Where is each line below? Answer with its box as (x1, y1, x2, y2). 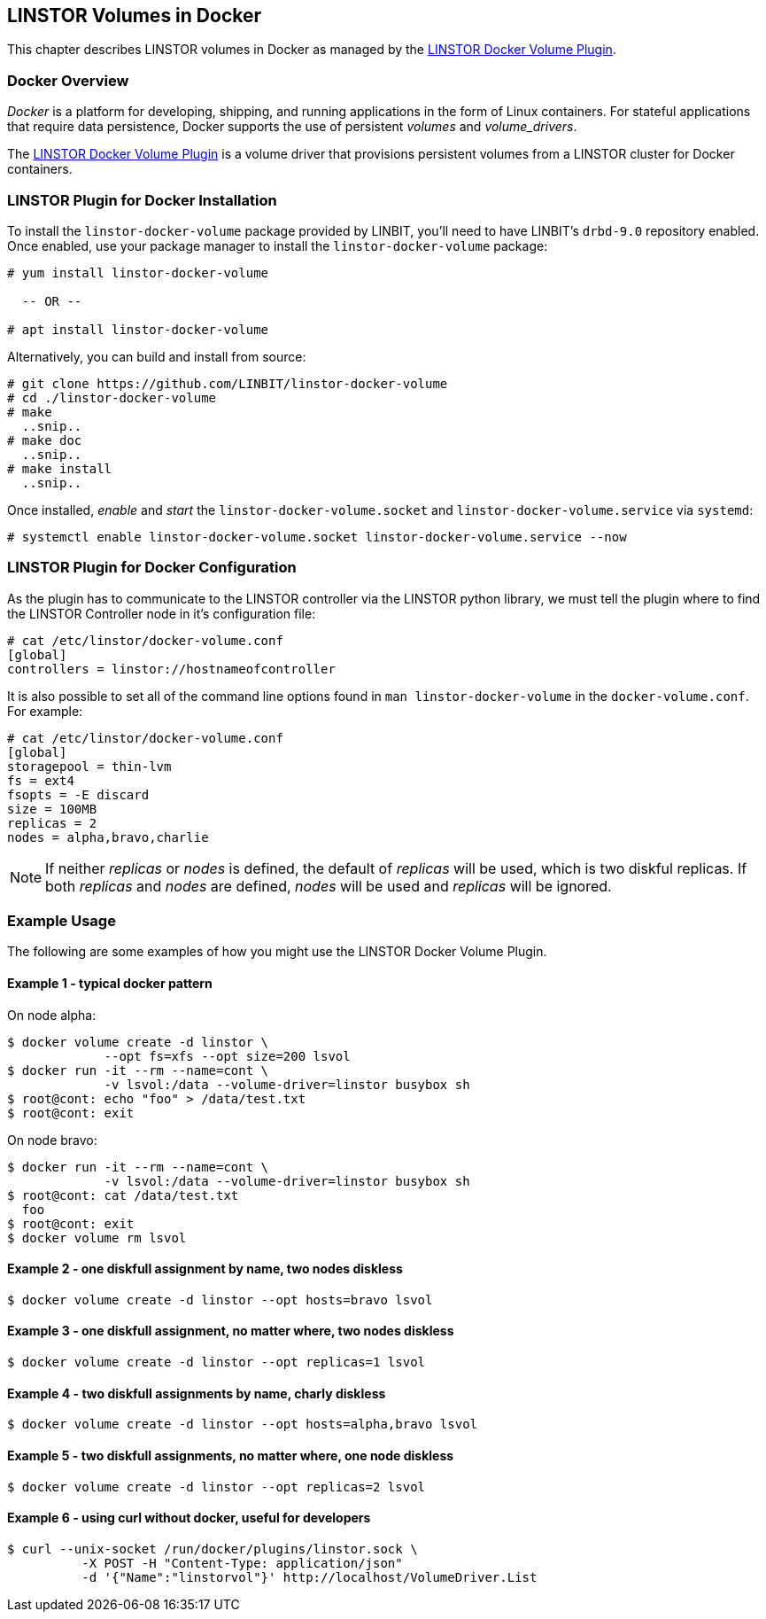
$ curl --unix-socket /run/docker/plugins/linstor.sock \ (7, 1541, 418, 1556)
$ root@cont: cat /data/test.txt (7, 1187, 239, 1203)
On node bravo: (7, 1132, 97, 1148)
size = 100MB (7, 801, 97, 816)
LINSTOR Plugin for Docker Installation (7, 191, 277, 209)
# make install (7, 461, 112, 476)
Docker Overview (7, 71, 129, 90)
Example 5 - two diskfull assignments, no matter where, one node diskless (7, 1447, 454, 1463)
